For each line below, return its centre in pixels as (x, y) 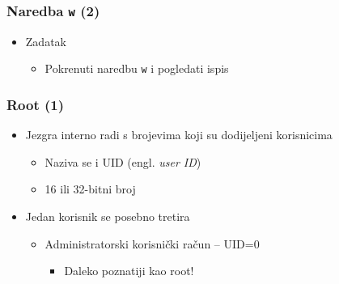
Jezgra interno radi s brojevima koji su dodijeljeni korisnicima (179, 135)
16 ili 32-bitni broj (90, 189)
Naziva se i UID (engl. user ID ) (123, 161)
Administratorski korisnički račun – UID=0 (152, 243)
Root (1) (36, 104)
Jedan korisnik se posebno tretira (108, 216)
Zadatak (46, 41)
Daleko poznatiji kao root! (129, 271)
